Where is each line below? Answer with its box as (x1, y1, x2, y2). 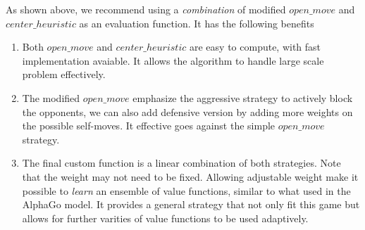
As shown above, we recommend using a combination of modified (6, 2, 286, 16)
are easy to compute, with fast (189, 39, 321, 54)
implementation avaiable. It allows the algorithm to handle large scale (22, 53, 324, 68)
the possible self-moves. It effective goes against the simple (22, 118, 276, 133)
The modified (22, 90, 80, 105)
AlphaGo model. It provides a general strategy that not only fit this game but (22, 197, 360, 212)
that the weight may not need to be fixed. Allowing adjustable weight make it (22, 169, 359, 184)
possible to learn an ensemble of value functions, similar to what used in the (22, 183, 351, 198)
